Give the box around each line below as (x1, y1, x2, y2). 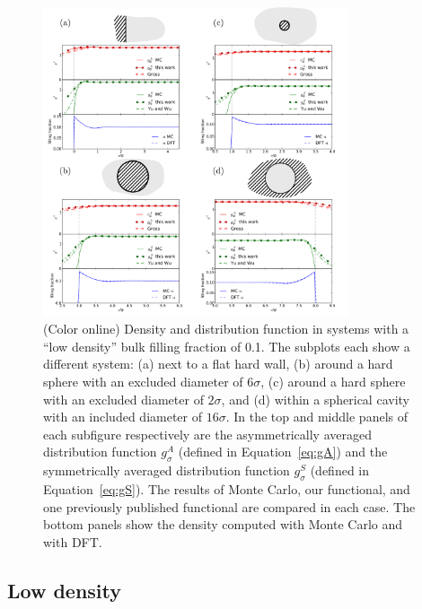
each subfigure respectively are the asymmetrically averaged (43, 424, 372, 443)
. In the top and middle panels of (225, 407, 408, 426)
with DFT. (43, 532, 102, 551)
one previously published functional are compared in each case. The (43, 497, 416, 516)
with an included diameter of (43, 407, 203, 426)
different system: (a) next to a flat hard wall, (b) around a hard (43, 354, 393, 373)
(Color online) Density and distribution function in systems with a (43, 319, 409, 338)
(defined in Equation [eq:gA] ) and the (178, 442, 388, 461)
